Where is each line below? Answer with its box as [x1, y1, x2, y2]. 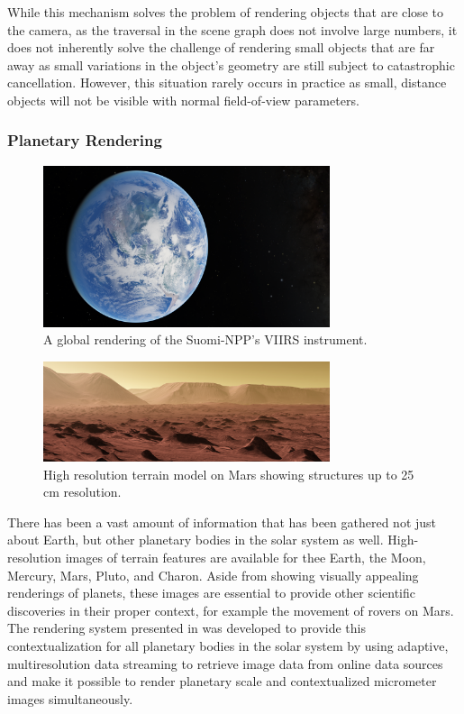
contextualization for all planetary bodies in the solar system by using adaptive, [7, 636, 449, 654]
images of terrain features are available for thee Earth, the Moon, [65, 547, 426, 566]
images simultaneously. [7, 689, 133, 708]
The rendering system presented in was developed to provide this [7, 618, 366, 637]
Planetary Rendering [7, 129, 162, 151]
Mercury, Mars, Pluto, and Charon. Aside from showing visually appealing [7, 565, 419, 584]
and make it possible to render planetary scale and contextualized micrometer [7, 672, 437, 691]
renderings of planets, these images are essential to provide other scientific [7, 583, 415, 602]
